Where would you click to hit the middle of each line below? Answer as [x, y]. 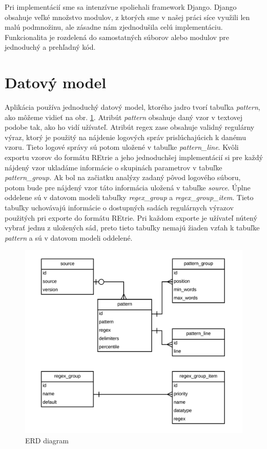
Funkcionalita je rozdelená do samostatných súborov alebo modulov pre [117, 37]
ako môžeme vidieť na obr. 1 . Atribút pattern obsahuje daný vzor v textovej [124, 117]
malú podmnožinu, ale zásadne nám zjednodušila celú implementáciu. [114, 27]
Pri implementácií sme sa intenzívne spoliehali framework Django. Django [121, 7]
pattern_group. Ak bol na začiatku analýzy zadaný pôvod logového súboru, [123, 177]
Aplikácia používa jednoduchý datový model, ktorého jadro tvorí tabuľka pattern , [132, 107]
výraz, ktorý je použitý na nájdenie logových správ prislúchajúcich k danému [125, 137]
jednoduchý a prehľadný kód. [50, 47]
